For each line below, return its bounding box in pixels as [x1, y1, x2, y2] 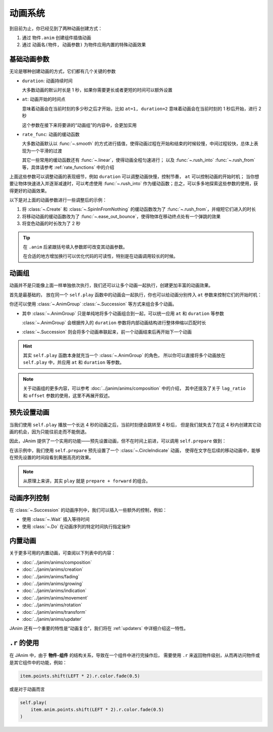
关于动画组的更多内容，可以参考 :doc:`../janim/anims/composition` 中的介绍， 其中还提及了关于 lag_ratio [23, 386, 246, 392]
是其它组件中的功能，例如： [9, 659, 67, 666]
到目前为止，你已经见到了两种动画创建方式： [9, 25, 103, 31]
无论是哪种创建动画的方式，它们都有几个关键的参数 [9, 68, 116, 75]
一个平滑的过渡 [30, 148, 62, 154]
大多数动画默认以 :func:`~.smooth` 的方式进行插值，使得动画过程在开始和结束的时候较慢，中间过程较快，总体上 [22, 141, 254, 147]
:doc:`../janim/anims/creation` [22, 566, 83, 573]
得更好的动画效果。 [9, 188, 50, 194]
